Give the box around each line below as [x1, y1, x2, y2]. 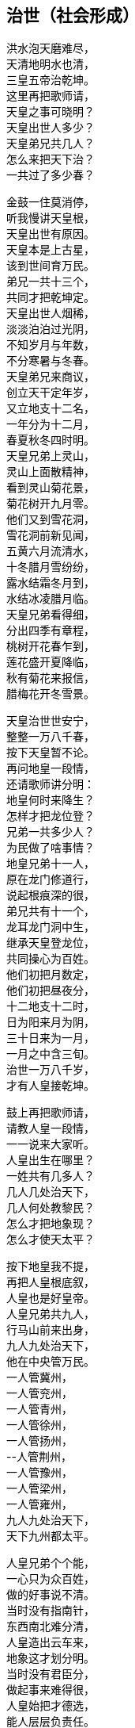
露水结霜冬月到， [6, 576, 95, 590]
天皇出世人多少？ [6, 121, 95, 135]
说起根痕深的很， [6, 888, 95, 902]
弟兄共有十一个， [6, 904, 95, 918]
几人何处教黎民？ [6, 1201, 95, 1215]
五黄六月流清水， [6, 544, 95, 558]
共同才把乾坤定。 [6, 290, 95, 305]
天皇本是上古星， [6, 243, 95, 257]
